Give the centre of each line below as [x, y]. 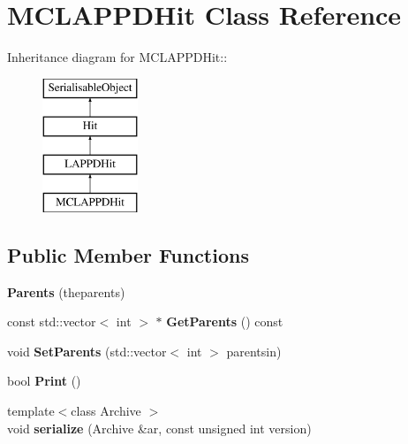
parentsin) [254, 351]
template [31, 411]
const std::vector [52, 322]
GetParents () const [225, 322]
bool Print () [44, 381]
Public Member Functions [128, 254]
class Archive [106, 411]
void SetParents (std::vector [87, 351]
